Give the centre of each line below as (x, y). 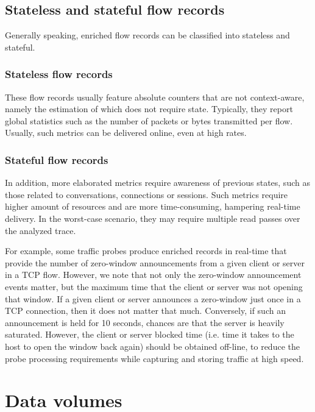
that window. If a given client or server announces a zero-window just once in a (153, 298)
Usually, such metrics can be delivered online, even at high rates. (126, 133)
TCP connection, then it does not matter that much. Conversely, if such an (145, 311)
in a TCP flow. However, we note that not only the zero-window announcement (153, 275)
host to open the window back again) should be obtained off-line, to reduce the (152, 346)
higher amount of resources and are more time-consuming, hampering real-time (153, 206)
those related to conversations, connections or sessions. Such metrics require (147, 194)
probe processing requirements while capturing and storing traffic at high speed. (154, 358)
